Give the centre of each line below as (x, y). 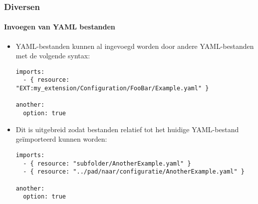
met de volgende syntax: (53, 56)
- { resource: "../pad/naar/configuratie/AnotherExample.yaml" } (134, 172)
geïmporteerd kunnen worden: (61, 139)
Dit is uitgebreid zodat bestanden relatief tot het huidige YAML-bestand (127, 129)
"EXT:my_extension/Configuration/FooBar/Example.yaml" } (112, 89)
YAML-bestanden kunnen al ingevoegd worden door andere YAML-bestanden (135, 46)
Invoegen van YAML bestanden (60, 27)
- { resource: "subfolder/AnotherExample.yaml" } (107, 163)
